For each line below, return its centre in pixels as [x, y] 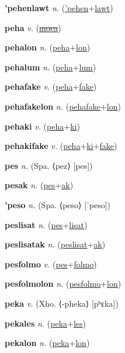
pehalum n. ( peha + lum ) [51, 67]
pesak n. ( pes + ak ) [39, 185]
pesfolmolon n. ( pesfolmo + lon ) [63, 284]
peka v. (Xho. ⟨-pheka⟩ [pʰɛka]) [62, 303]
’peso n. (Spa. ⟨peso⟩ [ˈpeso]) [58, 204]
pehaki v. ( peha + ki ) [42, 126]
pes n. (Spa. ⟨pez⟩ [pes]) [49, 165]
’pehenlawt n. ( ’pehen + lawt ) [59, 8]
